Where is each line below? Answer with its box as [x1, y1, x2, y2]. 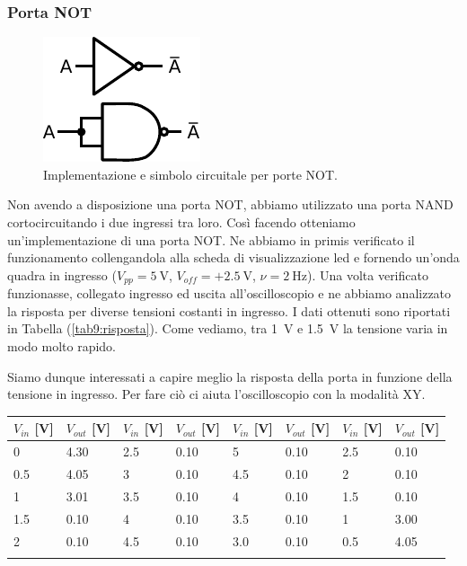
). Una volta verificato [306, 265, 428, 284]
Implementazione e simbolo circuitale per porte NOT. [43, 164, 339, 183]
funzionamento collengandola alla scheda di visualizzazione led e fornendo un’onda [7, 248, 460, 267]
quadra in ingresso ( [7, 265, 117, 284]
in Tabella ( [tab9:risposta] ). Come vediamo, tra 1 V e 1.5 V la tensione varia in [7, 319, 448, 338]
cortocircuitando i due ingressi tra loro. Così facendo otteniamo [7, 213, 356, 231]
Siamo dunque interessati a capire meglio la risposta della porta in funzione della [7, 367, 453, 385]
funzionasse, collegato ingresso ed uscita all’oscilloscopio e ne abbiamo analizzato [7, 284, 452, 303]
